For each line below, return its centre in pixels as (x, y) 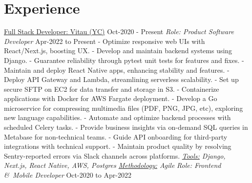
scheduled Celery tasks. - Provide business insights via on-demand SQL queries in (126, 127)
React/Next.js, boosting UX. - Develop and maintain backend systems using (118, 51)
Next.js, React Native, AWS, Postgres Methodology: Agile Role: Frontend (113, 165)
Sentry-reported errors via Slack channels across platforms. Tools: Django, (115, 155)
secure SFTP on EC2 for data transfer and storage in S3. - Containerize (112, 89)
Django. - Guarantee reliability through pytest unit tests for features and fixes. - (124, 60)
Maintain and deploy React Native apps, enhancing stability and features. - (117, 70)
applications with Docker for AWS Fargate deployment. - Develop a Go (111, 98)
